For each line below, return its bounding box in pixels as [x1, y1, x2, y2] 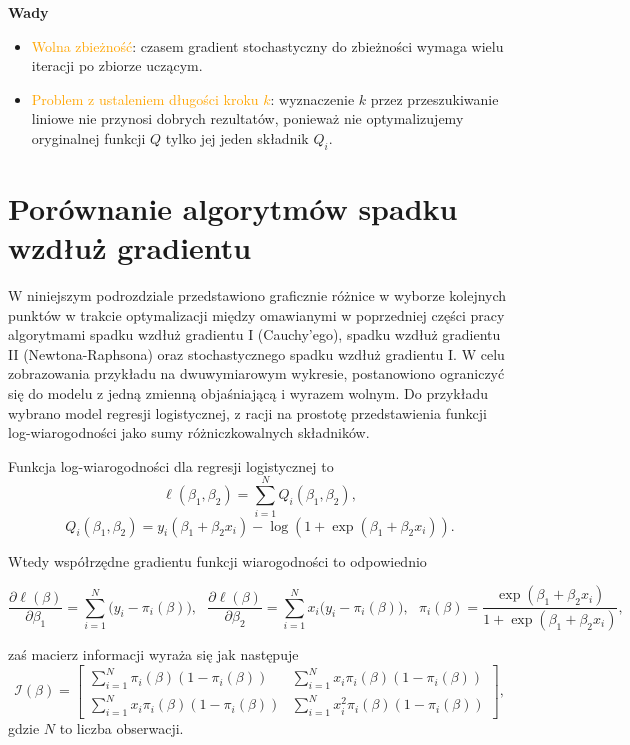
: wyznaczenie [270, 88, 355, 109]
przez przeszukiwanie [370, 88, 499, 109]
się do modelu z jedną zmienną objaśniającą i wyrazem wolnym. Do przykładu [8, 383, 488, 404]
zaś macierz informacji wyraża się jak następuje [8, 644, 299, 665]
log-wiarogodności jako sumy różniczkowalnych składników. [8, 422, 370, 443]
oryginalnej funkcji [31, 127, 146, 148]
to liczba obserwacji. [59, 718, 184, 739]
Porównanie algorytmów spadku [8, 187, 458, 228]
